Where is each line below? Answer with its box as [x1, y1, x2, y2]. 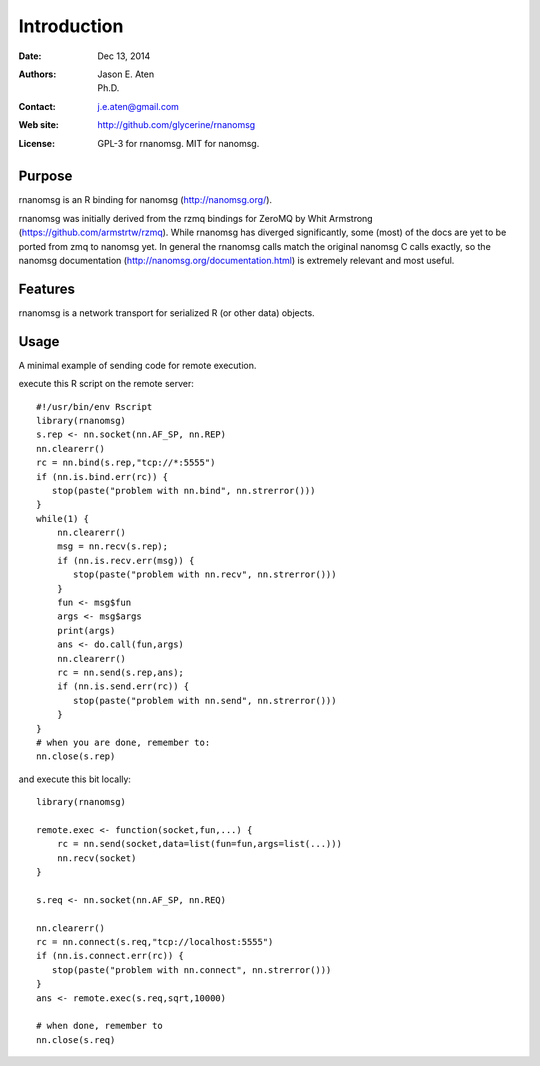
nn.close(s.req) [36, 1034, 116, 1045]
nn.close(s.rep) [36, 751, 116, 762]
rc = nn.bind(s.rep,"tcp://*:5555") [36, 457, 216, 469]
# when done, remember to [36, 1020, 164, 1032]
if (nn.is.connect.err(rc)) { [36, 950, 185, 962]
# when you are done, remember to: [36, 736, 211, 748]
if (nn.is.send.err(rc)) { [56, 681, 190, 692]
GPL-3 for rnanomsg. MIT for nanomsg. [97, 137, 260, 149]
